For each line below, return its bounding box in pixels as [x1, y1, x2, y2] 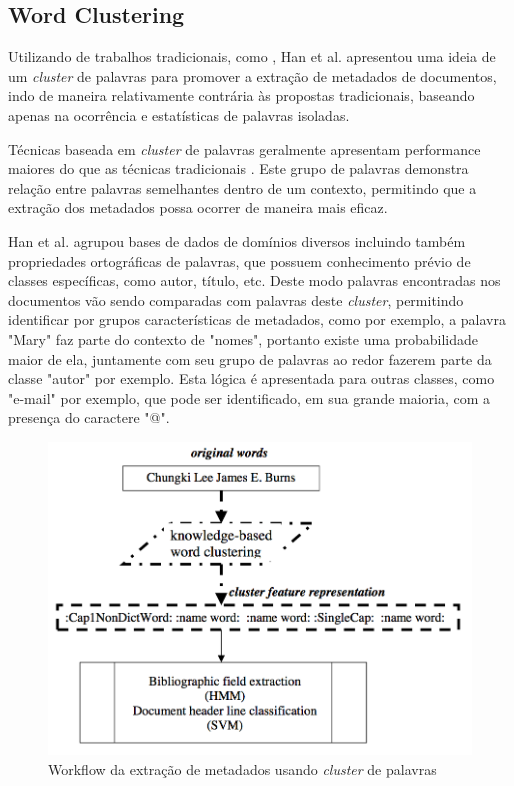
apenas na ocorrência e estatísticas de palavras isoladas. [8, 104, 350, 125]
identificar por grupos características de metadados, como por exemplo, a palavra [8, 309, 506, 330]
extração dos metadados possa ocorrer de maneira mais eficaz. [8, 197, 388, 218]
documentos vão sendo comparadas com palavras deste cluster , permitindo [8, 289, 464, 310]
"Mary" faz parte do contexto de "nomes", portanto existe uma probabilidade [8, 328, 479, 349]
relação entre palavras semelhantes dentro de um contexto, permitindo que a [8, 177, 477, 198]
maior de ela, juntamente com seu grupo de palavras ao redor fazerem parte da [8, 348, 492, 369]
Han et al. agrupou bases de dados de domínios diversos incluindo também [8, 230, 466, 251]
